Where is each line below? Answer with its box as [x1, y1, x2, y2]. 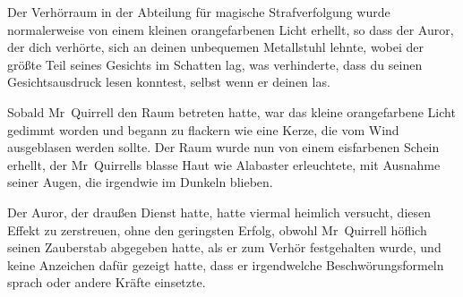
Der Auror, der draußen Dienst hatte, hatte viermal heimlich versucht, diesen [7, 202, 432, 221]
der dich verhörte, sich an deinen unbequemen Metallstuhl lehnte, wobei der [7, 38, 424, 56]
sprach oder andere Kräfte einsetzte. [7, 273, 206, 292]
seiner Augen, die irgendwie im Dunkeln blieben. [7, 173, 273, 191]
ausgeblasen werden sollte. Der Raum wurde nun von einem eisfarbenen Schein [7, 138, 440, 157]
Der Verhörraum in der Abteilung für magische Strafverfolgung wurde [7, 3, 390, 21]
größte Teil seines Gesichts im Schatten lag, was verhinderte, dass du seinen [7, 55, 423, 73]
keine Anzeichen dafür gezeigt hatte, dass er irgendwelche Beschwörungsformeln [7, 255, 444, 274]
